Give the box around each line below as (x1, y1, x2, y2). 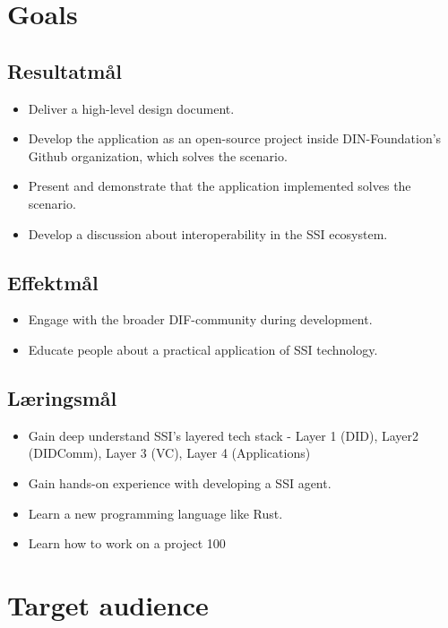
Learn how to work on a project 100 (28, 534, 226, 553)
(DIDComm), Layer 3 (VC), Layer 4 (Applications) (28, 443, 311, 462)
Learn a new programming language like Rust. (28, 503, 283, 522)
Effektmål (7, 268, 99, 296)
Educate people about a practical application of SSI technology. (28, 340, 378, 358)
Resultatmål (7, 56, 122, 84)
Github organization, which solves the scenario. (28, 146, 288, 165)
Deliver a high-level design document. (28, 99, 235, 117)
